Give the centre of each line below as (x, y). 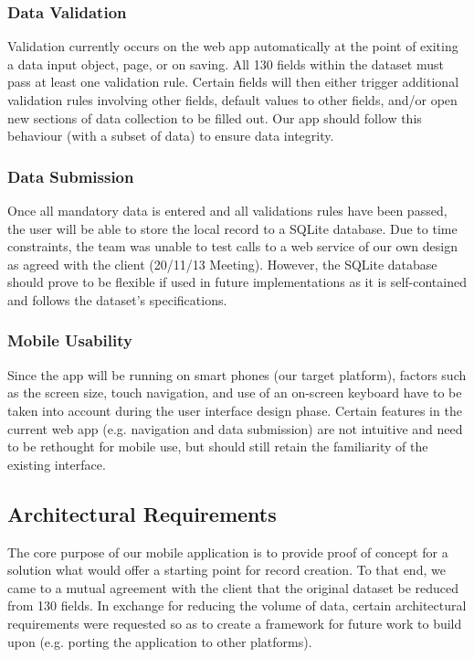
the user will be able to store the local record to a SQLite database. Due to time (232, 228)
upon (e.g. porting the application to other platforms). (160, 641)
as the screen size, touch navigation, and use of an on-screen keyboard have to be (235, 393)
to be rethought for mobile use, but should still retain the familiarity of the (218, 446)
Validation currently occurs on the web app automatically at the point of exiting (233, 46)
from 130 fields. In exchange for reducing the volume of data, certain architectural (237, 605)
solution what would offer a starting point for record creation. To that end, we (226, 570)
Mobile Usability (70, 340)
